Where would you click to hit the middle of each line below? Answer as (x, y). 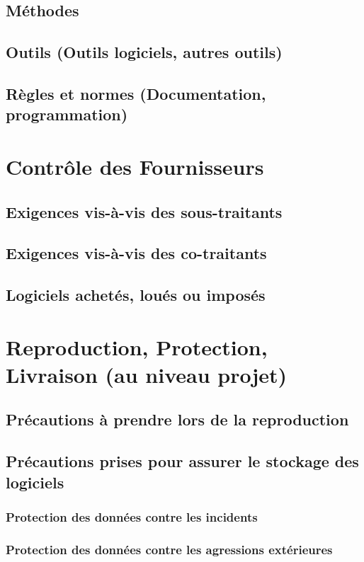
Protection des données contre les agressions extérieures (169, 549)
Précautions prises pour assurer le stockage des (182, 461)
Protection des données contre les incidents (132, 516)
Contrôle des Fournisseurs (135, 166)
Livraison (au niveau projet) (147, 374)
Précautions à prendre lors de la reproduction (177, 419)
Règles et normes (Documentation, (136, 93)
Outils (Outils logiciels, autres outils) (144, 52)
